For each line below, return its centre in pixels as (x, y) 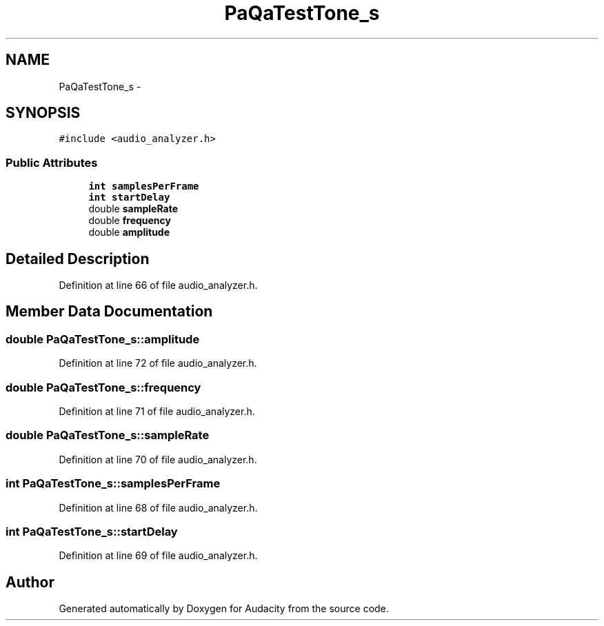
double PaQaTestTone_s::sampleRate (108, 435)
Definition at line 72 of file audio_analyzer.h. (158, 363)
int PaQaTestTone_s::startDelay (92, 531)
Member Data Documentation (109, 312)
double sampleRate (133, 209)
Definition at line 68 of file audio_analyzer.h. (158, 507)
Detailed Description (78, 259)
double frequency (130, 221)
